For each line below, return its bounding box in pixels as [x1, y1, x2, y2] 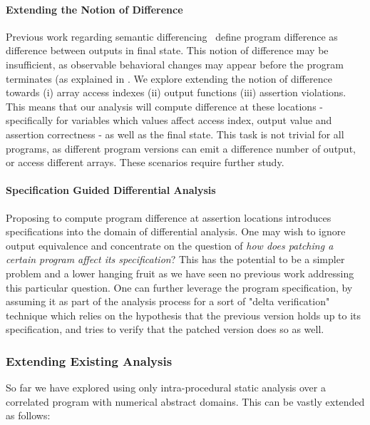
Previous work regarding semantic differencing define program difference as [6, 29, 338, 43]
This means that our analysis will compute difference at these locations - [6, 98, 323, 113]
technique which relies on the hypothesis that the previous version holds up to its [6, 307, 361, 322]
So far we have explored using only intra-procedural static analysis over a [6, 380, 326, 395]
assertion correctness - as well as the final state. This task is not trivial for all [6, 126, 344, 141]
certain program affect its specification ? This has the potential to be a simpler [6, 252, 345, 267]
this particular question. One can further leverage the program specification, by [6, 280, 353, 295]
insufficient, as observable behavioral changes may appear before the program [6, 56, 344, 71]
